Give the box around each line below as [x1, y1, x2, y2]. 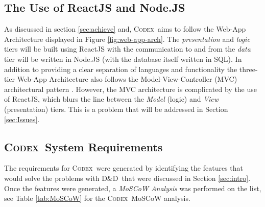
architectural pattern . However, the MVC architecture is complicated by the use [4, 83, 257, 94]
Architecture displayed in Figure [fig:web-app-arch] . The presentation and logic [4, 33, 250, 44]
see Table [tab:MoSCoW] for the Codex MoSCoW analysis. [4, 193, 190, 203]
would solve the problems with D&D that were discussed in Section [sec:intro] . [4, 172, 251, 183]
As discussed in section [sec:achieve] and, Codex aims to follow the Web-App [4, 24, 246, 34]
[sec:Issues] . [4, 113, 40, 124]
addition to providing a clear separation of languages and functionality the [4, 63, 237, 74]
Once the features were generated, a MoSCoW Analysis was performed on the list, [4, 182, 261, 193]
